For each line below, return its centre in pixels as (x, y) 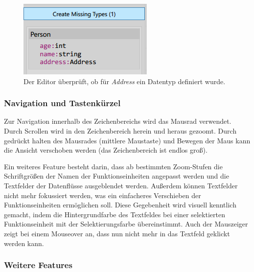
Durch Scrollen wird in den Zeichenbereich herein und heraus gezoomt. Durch (120, 131)
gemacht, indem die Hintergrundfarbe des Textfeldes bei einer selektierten (115, 214)
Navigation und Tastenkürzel (62, 103)
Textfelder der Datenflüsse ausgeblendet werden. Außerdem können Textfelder (121, 185)
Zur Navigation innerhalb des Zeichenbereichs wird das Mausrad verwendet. (118, 121)
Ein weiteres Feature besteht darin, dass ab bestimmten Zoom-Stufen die (113, 166)
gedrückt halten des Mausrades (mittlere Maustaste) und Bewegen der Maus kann (127, 140)
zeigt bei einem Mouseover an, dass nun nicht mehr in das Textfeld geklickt (117, 233)
